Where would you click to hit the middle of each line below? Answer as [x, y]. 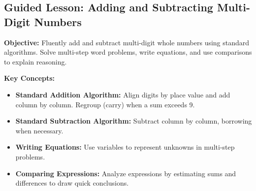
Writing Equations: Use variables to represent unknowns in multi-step [125, 147]
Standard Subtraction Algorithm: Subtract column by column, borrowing [134, 121]
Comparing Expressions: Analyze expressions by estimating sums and [126, 173]
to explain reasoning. [35, 61]
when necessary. [39, 130]
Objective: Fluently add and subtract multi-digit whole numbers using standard [127, 42]
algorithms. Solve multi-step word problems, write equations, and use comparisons [128, 52]
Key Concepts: [30, 78]
